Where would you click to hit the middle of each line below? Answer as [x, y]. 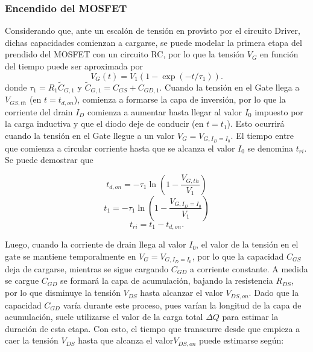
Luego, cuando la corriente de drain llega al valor [96, 244]
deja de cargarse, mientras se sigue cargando [87, 268]
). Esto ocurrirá [256, 123]
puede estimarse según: [241, 340]
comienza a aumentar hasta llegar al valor [164, 111]
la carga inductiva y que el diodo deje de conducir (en [104, 123]
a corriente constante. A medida [249, 268]
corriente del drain [39, 111]
